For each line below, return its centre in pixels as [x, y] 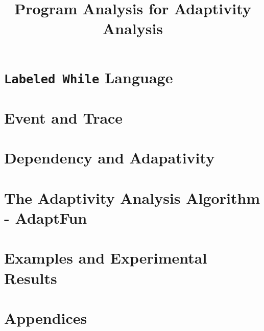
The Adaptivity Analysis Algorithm [132, 197]
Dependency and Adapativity [110, 158]
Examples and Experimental [106, 258]
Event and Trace [64, 118]
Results [31, 278]
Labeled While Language [89, 77]
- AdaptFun [46, 218]
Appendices [46, 317]
